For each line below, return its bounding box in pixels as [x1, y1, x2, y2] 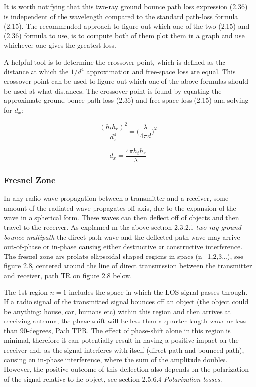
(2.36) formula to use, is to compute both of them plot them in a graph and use [4, 30, 245, 40]
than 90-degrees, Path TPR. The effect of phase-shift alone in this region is [4, 325, 231, 335]
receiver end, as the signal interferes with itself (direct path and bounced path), [4, 345, 244, 355]
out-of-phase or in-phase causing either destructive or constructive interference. [4, 241, 243, 252]
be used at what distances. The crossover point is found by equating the [4, 85, 222, 96]
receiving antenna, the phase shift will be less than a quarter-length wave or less [4, 316, 246, 326]
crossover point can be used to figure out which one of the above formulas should [4, 76, 248, 86]
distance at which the [4, 66, 69, 76]
